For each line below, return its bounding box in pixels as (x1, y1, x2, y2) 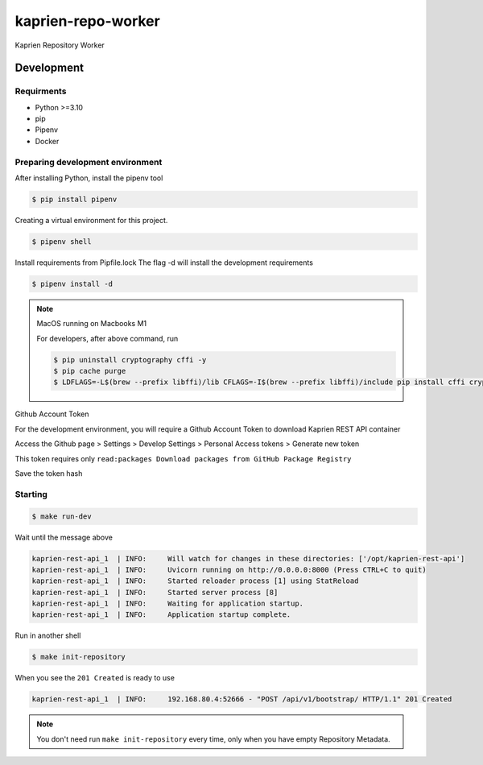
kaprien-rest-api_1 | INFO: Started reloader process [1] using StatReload (31, 577, 359, 585)
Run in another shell (14, 631, 81, 640)
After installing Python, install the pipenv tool (14, 173, 163, 183)
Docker (35, 136, 60, 146)
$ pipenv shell (31, 237, 92, 246)
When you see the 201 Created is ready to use (14, 673, 175, 683)
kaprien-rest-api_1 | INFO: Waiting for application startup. (31, 599, 304, 608)
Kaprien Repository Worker (14, 40, 105, 50)
